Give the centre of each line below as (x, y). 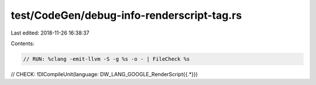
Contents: (23, 43)
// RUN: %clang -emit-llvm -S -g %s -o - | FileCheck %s (107, 59)
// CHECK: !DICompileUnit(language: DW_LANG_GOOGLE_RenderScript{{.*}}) (104, 74)
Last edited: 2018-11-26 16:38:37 (50, 33)
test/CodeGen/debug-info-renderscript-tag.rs (126, 15)
